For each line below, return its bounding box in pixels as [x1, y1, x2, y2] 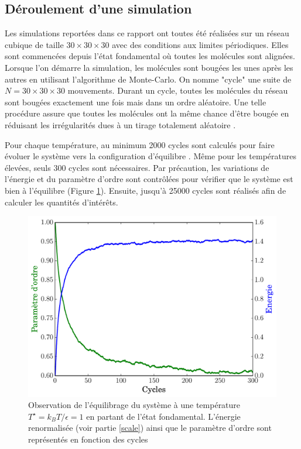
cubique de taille [5, 38, 64, 50]
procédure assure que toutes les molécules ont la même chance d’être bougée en [5, 107, 289, 119]
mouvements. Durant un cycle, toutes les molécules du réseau [67, 84, 288, 97]
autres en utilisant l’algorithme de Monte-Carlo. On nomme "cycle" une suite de [5, 73, 292, 85]
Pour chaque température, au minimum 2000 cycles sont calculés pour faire [5, 138, 275, 150]
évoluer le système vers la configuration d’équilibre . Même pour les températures [5, 150, 297, 162]
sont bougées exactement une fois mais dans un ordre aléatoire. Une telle [5, 95, 266, 108]
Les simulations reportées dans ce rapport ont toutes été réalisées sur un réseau [5, 27, 289, 39]
